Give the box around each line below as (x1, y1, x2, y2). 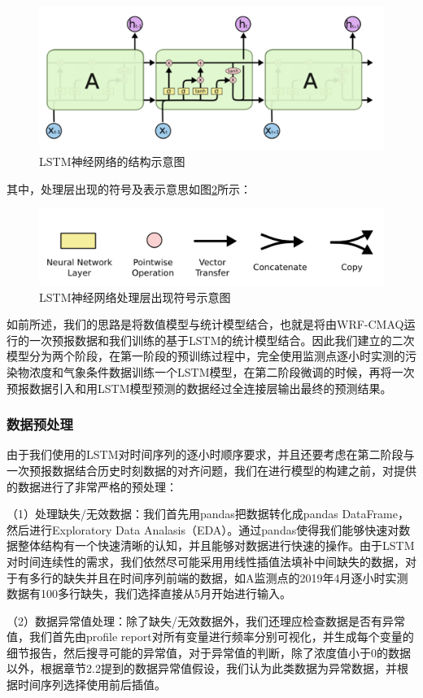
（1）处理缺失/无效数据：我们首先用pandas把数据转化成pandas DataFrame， (7, 505, 409, 522)
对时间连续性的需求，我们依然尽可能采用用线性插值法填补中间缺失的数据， (7, 552, 405, 569)
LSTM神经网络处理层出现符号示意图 (39, 288, 231, 305)
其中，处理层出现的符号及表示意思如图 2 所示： (7, 180, 251, 197)
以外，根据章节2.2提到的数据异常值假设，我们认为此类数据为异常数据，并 (7, 660, 397, 677)
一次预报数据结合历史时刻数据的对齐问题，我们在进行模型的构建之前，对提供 (7, 461, 416, 478)
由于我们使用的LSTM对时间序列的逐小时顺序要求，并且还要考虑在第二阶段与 (7, 446, 415, 463)
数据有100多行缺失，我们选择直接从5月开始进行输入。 (7, 585, 291, 602)
